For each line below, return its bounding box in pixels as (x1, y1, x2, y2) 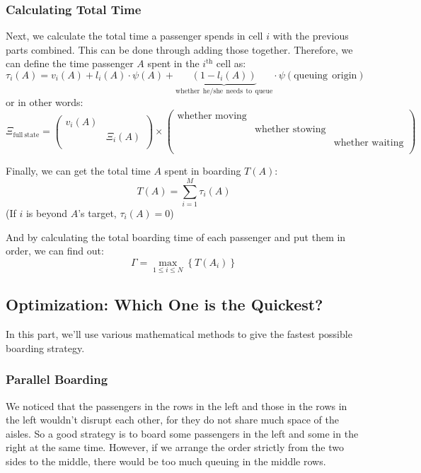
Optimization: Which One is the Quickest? (6, 293, 323, 315)
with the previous (272, 28, 349, 43)
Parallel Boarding (6, 370, 108, 388)
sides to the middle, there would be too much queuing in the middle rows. (6, 453, 326, 468)
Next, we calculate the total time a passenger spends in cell (6, 28, 263, 43)
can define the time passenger (6, 56, 134, 71)
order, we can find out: (6, 243, 104, 258)
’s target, (78, 205, 117, 220)
